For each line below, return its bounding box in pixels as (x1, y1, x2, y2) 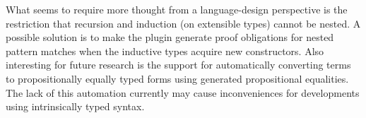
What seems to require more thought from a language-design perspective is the (6, 2, 348, 16)
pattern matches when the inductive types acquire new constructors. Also (6, 43, 324, 58)
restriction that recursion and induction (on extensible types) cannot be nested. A (6, 16, 361, 30)
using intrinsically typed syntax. (6, 99, 145, 114)
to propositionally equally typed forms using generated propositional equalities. (6, 71, 349, 85)
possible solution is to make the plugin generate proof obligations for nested (6, 30, 334, 45)
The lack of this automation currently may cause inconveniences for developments (6, 85, 360, 100)
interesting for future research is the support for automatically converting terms (6, 57, 351, 72)
